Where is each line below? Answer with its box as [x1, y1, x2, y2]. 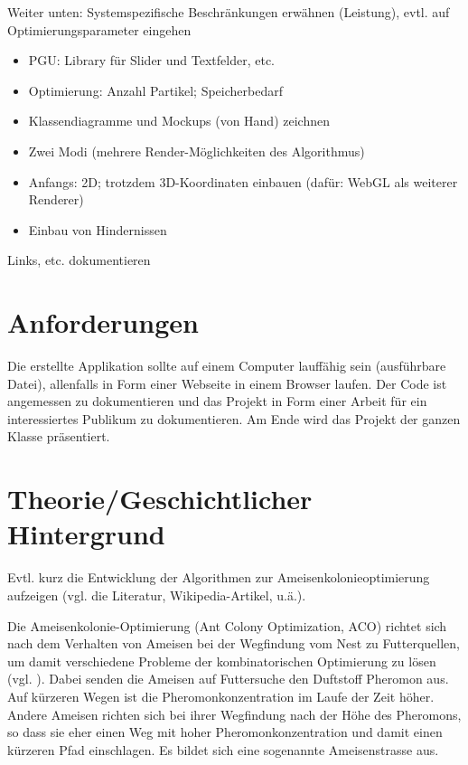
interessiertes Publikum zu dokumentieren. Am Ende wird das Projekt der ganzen [7, 409, 461, 428]
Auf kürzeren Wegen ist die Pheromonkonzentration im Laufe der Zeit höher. [7, 686, 435, 705]
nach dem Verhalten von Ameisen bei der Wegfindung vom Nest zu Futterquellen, [7, 634, 460, 653]
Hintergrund [7, 515, 165, 552]
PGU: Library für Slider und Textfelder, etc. [28, 51, 275, 70]
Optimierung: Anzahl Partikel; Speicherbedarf [28, 80, 283, 99]
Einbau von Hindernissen [28, 220, 167, 239]
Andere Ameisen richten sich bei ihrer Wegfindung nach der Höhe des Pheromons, [7, 704, 462, 723]
